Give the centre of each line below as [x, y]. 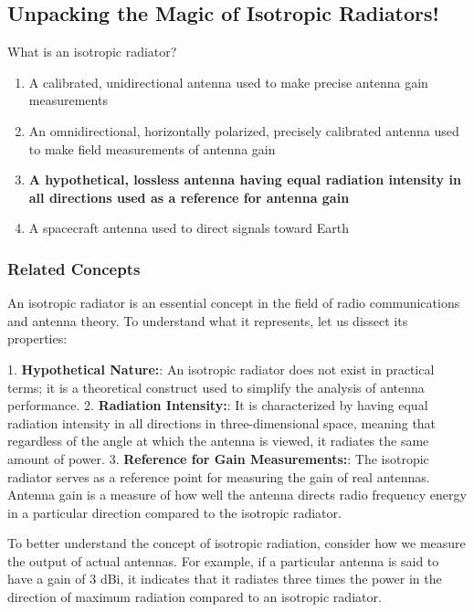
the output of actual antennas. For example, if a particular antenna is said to [223, 560]
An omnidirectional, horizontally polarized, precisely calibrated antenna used [244, 130]
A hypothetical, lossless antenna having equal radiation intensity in [245, 179]
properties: [37, 338]
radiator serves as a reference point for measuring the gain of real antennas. [219, 476]
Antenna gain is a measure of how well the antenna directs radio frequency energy [237, 495]
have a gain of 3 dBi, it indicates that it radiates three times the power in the [225, 579]
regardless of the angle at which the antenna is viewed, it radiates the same [218, 441]
